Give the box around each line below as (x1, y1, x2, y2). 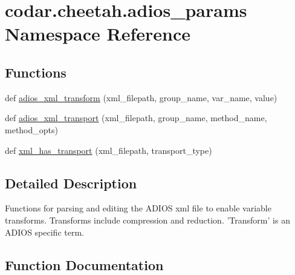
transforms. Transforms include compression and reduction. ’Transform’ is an (5, 213, 290, 226)
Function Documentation (5, 255, 164, 274)
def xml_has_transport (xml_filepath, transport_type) (5, 144, 212, 156)
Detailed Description (5, 173, 137, 192)
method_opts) (5, 123, 58, 136)
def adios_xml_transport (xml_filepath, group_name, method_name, (5, 111, 267, 124)
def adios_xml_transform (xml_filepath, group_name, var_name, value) (5, 91, 277, 104)
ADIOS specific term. (5, 225, 84, 238)
